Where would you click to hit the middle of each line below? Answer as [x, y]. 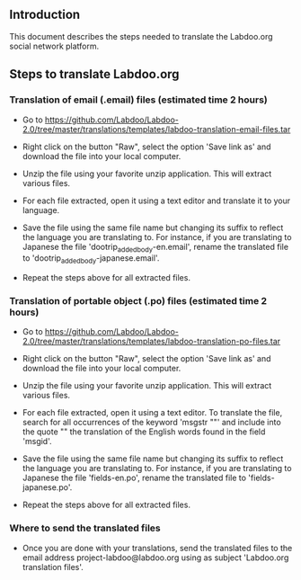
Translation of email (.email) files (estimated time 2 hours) [138, 100]
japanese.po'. [47, 487]
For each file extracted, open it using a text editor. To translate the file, [152, 413]
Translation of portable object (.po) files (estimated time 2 [138, 301]
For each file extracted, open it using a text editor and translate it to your [156, 201]
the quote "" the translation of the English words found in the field [144, 432]
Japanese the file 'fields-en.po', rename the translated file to [134, 478]
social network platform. [54, 46]
